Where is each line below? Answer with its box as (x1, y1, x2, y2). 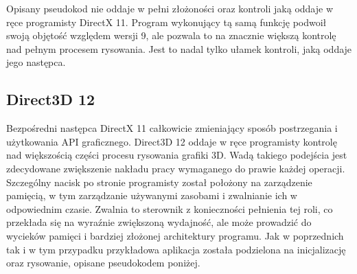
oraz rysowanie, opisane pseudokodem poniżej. (6, 255, 200, 270)
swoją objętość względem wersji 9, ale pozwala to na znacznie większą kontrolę (6, 28, 336, 43)
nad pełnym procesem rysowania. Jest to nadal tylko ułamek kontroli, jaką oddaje (6, 41, 352, 56)
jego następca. (6, 55, 66, 69)
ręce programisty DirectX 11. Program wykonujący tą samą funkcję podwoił (6, 14, 327, 29)
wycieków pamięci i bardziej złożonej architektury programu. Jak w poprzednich (6, 228, 344, 242)
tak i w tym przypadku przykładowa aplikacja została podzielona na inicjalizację (6, 242, 346, 256)
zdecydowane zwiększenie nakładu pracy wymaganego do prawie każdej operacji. (6, 161, 345, 175)
